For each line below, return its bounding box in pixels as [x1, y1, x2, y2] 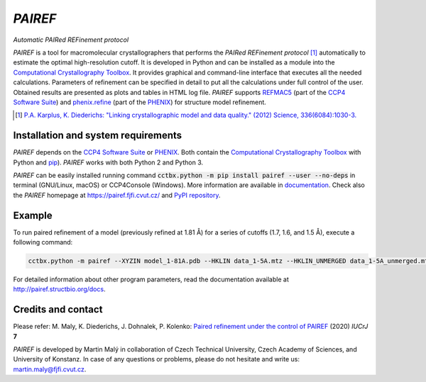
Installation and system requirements [13, 130, 182, 142]
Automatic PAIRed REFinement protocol [13, 35, 129, 44]
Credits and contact [13, 303, 103, 315]
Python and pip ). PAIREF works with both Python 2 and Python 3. [13, 158, 204, 167]
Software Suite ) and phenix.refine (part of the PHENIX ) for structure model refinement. [13, 98, 266, 106]
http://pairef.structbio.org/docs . [13, 285, 106, 293]
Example [13, 209, 53, 221]
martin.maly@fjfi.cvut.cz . [13, 365, 87, 373]
